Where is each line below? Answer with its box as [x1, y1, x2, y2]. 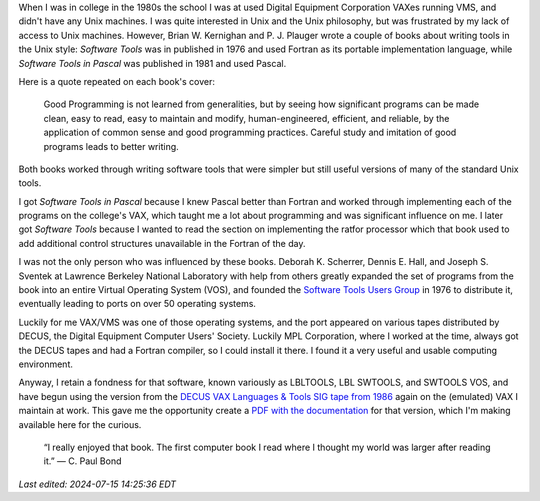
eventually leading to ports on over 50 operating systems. [18, 298, 257, 310]
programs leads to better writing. [43, 140, 179, 152]
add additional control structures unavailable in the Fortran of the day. [18, 237, 306, 249]
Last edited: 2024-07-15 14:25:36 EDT [18, 478, 177, 490]
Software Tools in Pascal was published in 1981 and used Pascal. [18, 57, 287, 69]
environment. [18, 358, 74, 370]
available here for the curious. [18, 418, 142, 430]
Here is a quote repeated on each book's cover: [18, 75, 215, 87]
